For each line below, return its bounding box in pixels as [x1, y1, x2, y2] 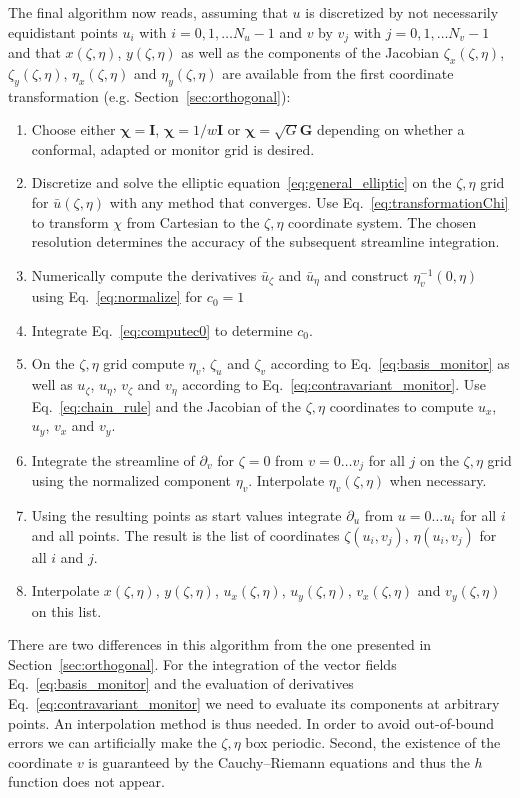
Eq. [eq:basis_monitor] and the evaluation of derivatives [8, 673, 354, 694]
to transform [31, 211, 109, 232]
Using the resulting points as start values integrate [31, 504, 342, 525]
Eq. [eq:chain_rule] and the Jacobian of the [31, 395, 302, 416]
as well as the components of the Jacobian [181, 42, 440, 63]
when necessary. [389, 470, 487, 491]
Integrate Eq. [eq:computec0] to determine [31, 319, 293, 340]
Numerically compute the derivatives [31, 264, 257, 285]
